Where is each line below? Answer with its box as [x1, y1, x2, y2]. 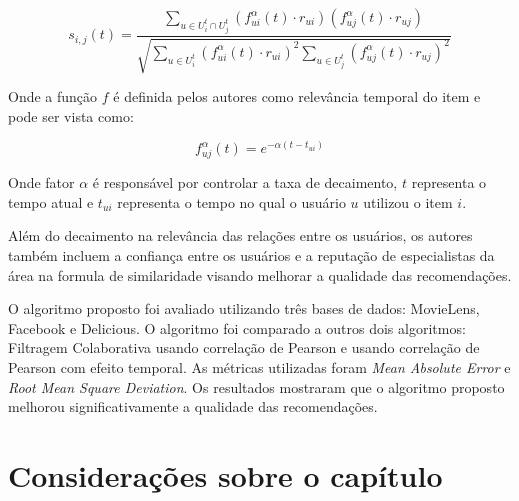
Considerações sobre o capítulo [8, 454, 443, 495]
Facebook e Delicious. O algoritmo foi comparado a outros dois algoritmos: [8, 317, 466, 338]
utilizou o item [363, 191, 453, 212]
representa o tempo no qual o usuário [117, 191, 346, 212]
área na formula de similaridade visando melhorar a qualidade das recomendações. [8, 264, 512, 285]
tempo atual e [8, 191, 94, 212]
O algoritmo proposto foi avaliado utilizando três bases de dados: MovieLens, [8, 298, 480, 319]
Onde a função [8, 86, 98, 107]
